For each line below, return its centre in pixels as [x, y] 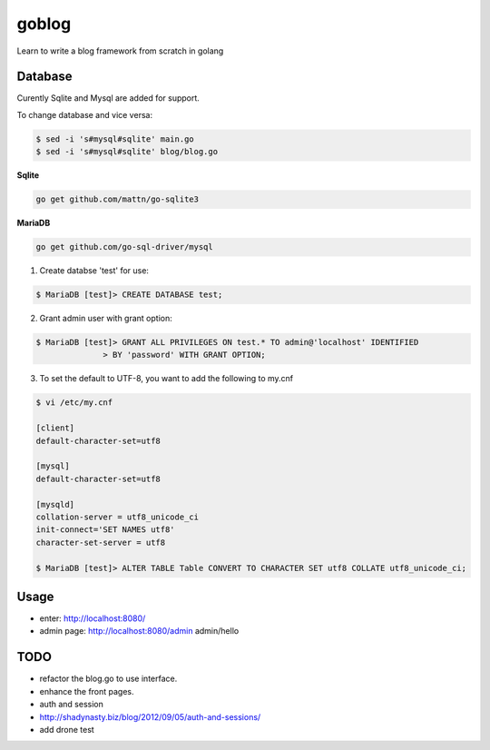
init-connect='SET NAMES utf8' [106, 530]
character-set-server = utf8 [101, 542]
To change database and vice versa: [85, 114]
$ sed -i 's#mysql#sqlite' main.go [115, 139]
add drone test [67, 729]
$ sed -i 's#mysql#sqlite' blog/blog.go [127, 152]
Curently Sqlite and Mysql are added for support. [108, 98]
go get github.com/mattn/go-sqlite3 [118, 199]
